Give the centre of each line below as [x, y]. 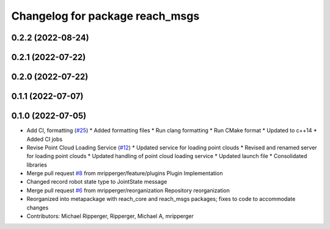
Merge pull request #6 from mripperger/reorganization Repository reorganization [128, 190]
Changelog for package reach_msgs [105, 16]
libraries [37, 165]
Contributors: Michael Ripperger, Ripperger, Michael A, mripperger [110, 216]
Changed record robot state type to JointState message [97, 182]
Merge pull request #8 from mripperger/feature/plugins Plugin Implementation [125, 173]
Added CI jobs [45, 139]
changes [38, 208]
